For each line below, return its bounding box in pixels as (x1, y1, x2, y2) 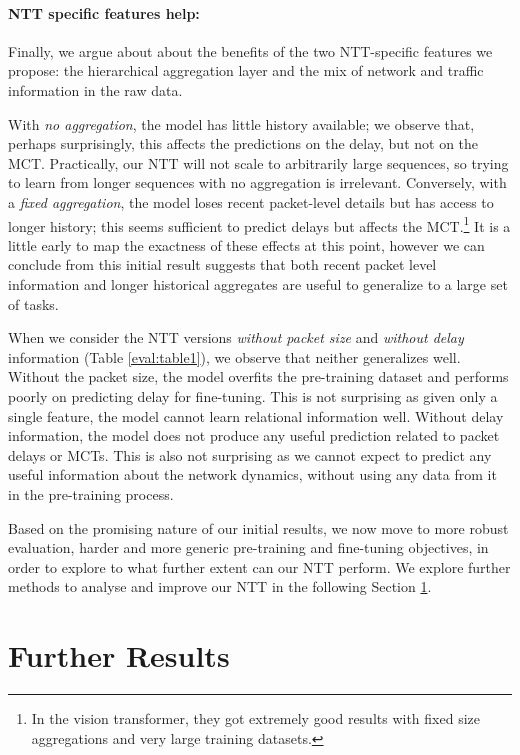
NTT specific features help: (8, 2, 200, 23)
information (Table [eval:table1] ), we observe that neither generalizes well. (8, 346, 461, 367)
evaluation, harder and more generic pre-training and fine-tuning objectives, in (8, 537, 489, 558)
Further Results (8, 635, 230, 676)
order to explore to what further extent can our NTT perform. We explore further (8, 556, 511, 577)
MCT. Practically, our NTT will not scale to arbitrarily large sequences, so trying (8, 152, 509, 173)
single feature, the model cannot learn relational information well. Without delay (8, 405, 504, 426)
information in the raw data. (8, 79, 183, 100)
